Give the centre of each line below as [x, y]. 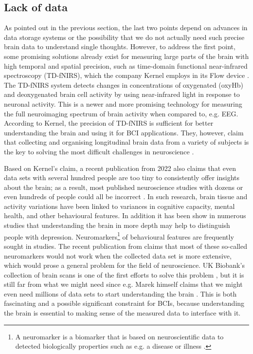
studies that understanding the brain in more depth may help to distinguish [117, 225]
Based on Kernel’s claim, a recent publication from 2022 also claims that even [120, 168]
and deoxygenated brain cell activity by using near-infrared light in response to [122, 94]
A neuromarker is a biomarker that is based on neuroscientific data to [119, 336]
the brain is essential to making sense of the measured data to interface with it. [122, 313]
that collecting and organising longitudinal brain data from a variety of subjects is [126, 142]
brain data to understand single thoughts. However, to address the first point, [120, 47]
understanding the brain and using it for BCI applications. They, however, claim [124, 132]
